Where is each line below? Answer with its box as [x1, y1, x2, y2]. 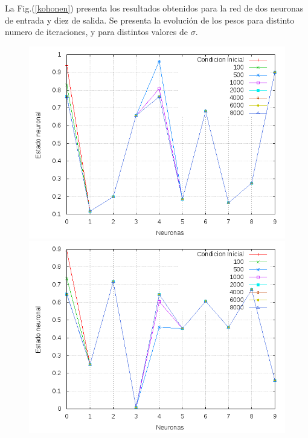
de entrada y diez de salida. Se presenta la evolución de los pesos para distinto [5, 13, 295, 26]
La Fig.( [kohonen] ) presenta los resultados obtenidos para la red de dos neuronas [5, 2, 304, 14]
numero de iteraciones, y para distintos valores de [5, 25, 188, 38]
